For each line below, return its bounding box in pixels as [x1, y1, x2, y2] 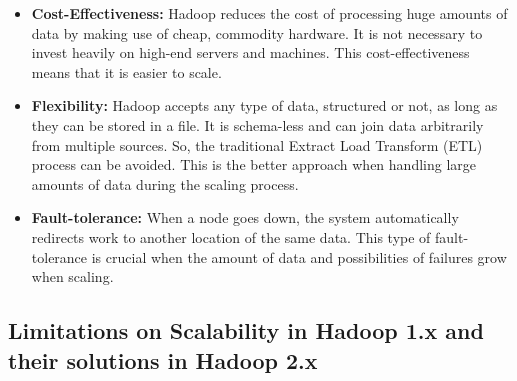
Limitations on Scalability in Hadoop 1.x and [8, 315, 484, 346]
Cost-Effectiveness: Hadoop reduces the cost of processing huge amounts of [31, 3, 508, 23]
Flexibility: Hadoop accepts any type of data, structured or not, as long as [31, 95, 498, 116]
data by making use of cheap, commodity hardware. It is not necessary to [31, 22, 483, 43]
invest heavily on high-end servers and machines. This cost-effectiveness [31, 42, 470, 63]
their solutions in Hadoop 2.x [8, 344, 318, 375]
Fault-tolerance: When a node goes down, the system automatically [31, 207, 459, 228]
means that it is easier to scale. [31, 61, 222, 82]
